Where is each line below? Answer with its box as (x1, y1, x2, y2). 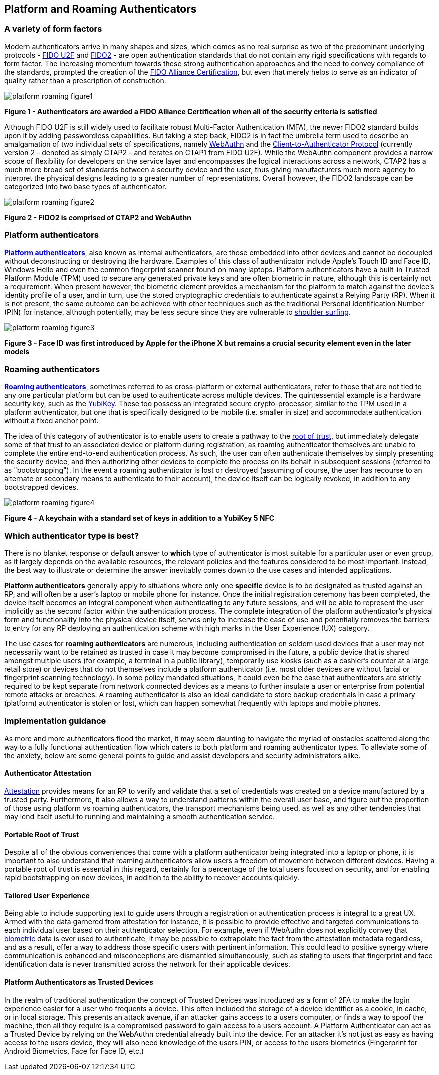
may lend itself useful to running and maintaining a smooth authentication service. (4, 812, 275, 821)
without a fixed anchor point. (4, 416, 99, 425)
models (4, 347, 30, 356)
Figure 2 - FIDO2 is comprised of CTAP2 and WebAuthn (4, 213, 191, 222)
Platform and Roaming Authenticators (4, 3, 197, 15)
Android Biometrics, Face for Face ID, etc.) (4, 1046, 144, 1055)
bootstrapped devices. (4, 483, 79, 492)
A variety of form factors (4, 24, 102, 34)
